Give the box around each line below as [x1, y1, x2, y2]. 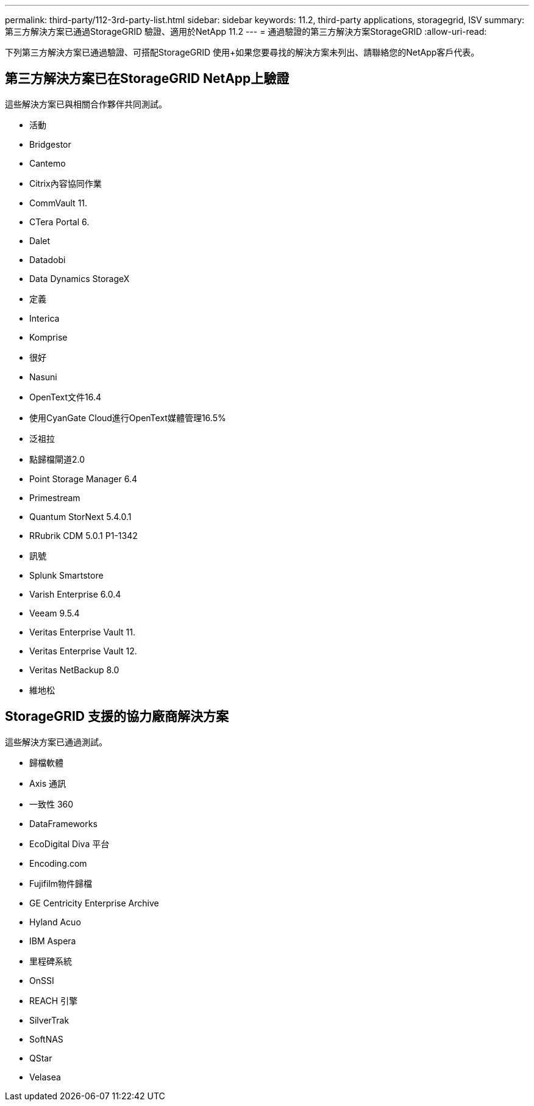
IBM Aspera [29, 935, 76, 946]
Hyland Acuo [29, 916, 81, 927]
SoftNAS [29, 1033, 63, 1044]
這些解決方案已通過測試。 [5, 736, 107, 747]
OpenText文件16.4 [29, 391, 102, 402]
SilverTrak [29, 1014, 69, 1025]
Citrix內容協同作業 [29, 178, 102, 189]
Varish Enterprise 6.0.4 [29, 588, 121, 599]
